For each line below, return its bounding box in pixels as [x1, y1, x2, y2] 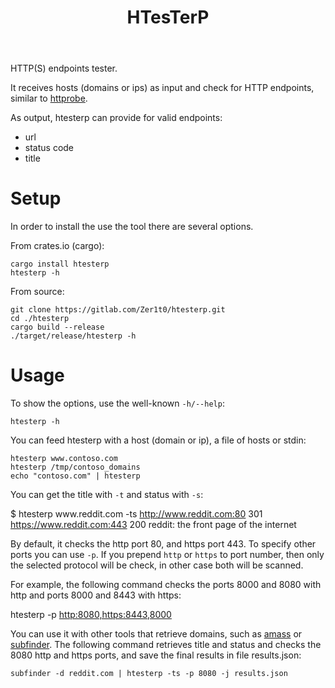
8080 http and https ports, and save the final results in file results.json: [10, 649, 302, 661]
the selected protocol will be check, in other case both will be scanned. [10, 559, 304, 571]
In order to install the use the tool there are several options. [10, 221, 254, 233]
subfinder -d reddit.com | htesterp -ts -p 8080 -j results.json [10, 669, 288, 679]
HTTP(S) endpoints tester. [10, 62, 118, 75]
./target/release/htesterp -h [10, 331, 137, 341]
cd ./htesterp [10, 314, 70, 324]
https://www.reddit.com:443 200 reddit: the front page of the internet [10, 519, 297, 531]
